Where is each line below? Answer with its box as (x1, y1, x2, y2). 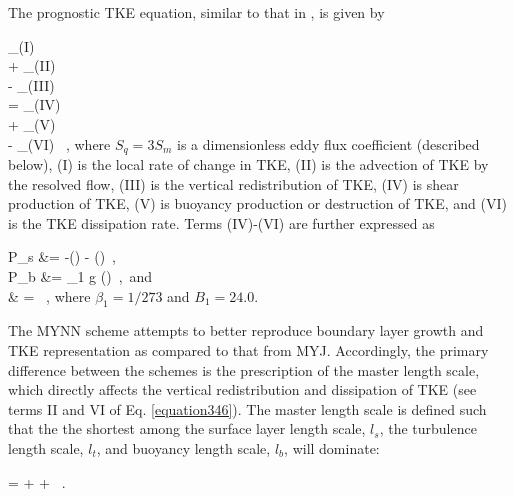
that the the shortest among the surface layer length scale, (8, 418, 366, 439)
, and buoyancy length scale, (96, 437, 271, 458)
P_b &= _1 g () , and (8, 265, 153, 286)
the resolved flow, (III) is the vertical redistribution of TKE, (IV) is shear (8, 173, 459, 194)
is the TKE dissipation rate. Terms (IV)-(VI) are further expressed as (8, 212, 435, 233)
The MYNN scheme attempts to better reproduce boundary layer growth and (8, 320, 484, 341)
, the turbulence (379, 418, 477, 439)
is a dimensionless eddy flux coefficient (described (177, 133, 480, 154)
